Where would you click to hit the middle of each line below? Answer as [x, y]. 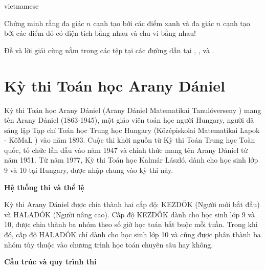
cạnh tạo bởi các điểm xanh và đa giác [154, 23]
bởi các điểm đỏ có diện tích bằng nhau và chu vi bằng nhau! [100, 33]
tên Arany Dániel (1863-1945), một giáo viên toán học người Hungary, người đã [129, 120]
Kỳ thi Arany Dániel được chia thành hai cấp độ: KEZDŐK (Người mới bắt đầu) [132, 204]
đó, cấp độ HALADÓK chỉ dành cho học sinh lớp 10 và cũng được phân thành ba [132, 234]
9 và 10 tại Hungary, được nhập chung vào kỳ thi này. [89, 170]
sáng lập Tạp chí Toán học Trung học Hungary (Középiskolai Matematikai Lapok [132, 130]
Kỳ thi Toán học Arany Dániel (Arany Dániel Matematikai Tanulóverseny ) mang [133, 110]
